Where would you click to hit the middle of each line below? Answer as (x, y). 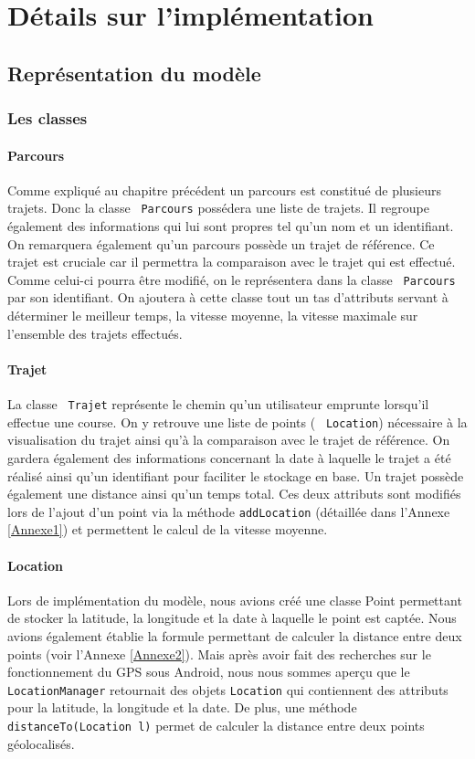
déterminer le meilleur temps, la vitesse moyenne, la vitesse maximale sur (213, 316)
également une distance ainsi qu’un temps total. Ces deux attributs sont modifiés (234, 494)
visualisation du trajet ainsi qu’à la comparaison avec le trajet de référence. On (229, 440)
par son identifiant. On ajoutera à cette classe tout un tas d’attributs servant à (228, 297)
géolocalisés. (41, 743)
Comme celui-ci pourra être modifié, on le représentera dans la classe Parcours (232, 279)
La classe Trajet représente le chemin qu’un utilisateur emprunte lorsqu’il (218, 404)
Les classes (47, 118)
